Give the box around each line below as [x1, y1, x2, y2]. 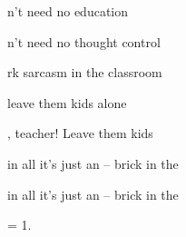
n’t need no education [7, 2, 129, 20]
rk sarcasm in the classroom [7, 63, 162, 82]
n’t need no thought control [7, 32, 161, 51]
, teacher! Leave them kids [7, 123, 153, 143]
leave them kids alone [7, 93, 127, 112]
